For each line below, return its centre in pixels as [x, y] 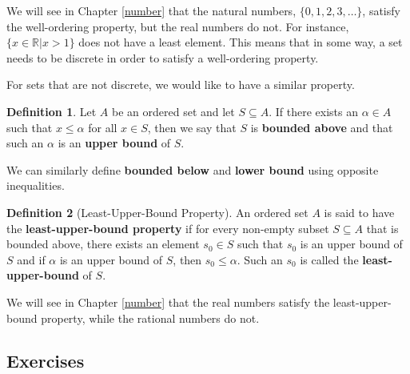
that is [382, 228]
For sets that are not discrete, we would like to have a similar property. [181, 84]
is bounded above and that [322, 127]
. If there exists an [313, 111]
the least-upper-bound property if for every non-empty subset [168, 228]
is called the [329, 259]
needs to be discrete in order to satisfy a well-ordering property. [163, 57]
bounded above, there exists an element [103, 244]
